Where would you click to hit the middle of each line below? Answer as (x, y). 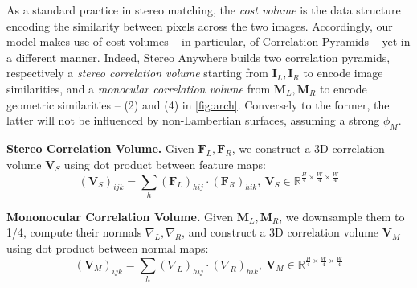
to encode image (343, 73)
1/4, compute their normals (74, 232)
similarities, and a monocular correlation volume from (139, 88)
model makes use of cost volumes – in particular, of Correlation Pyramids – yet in (208, 41)
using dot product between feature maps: (165, 164)
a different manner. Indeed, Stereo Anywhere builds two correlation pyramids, (198, 57)
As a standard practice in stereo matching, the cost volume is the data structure (204, 10)
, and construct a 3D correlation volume (280, 232)
